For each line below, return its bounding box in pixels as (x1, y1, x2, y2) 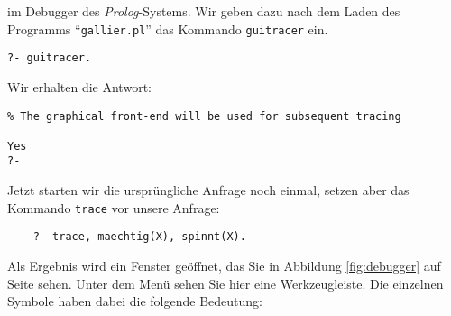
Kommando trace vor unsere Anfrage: (7, 198, 220, 217)
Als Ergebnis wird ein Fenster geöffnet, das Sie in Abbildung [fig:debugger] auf (7, 256, 441, 275)
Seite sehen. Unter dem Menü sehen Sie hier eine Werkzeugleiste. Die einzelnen (7, 274, 444, 293)
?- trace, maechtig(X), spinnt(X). (32, 230, 246, 244)
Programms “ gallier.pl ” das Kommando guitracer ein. (7, 19, 328, 38)
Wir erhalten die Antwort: (7, 77, 152, 96)
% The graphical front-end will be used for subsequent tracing (7, 109, 401, 123)
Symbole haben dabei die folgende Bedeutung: (7, 292, 262, 311)
